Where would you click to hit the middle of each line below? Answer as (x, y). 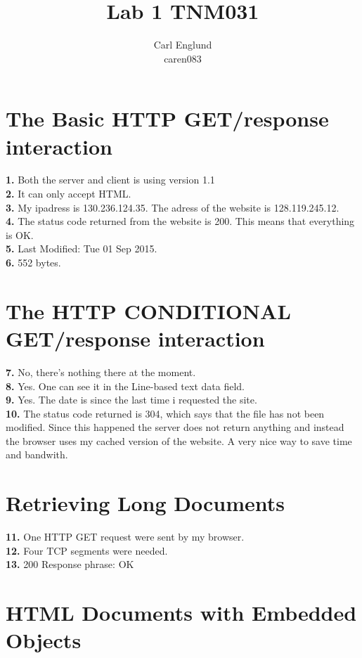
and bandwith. (37, 454)
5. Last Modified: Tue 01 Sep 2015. (82, 249)
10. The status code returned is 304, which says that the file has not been (165, 413)
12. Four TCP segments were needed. (87, 550)
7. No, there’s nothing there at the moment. (101, 372)
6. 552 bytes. (33, 262)
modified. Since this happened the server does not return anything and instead (175, 427)
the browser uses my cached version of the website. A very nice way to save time (179, 440)
